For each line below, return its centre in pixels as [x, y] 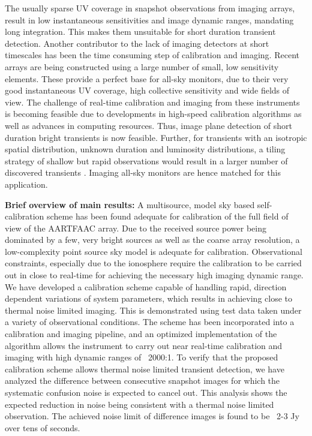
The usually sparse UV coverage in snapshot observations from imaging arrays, [150, 8]
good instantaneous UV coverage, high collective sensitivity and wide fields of [147, 90]
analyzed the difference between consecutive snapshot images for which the [142, 381]
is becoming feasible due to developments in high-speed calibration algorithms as [153, 114]
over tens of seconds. [43, 427]
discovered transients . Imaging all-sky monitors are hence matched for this [143, 172]
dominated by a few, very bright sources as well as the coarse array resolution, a [152, 240]
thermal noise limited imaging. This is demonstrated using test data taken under [153, 310]
